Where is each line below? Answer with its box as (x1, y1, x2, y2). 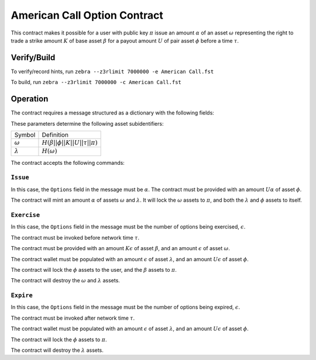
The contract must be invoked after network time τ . (11, 314, 135, 321)
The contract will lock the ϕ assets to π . (11, 336, 107, 343)
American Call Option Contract (11, 9, 163, 22)
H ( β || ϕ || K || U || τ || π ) (42, 139, 98, 146)
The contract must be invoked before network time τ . (11, 234, 140, 241)
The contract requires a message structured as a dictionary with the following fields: (11, 109, 215, 116)
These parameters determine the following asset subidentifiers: (11, 120, 164, 127)
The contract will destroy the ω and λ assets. (11, 277, 120, 284)
